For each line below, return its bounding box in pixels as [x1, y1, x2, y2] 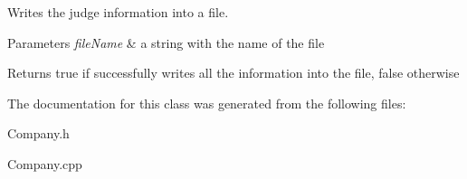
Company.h [7, 124, 70, 143]
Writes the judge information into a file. [7, 3, 229, 21]
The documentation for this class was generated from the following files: [7, 93, 406, 112]
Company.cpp [7, 154, 82, 173]
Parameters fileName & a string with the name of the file [7, 33, 325, 52]
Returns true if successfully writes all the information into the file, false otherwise [7, 63, 460, 82]
